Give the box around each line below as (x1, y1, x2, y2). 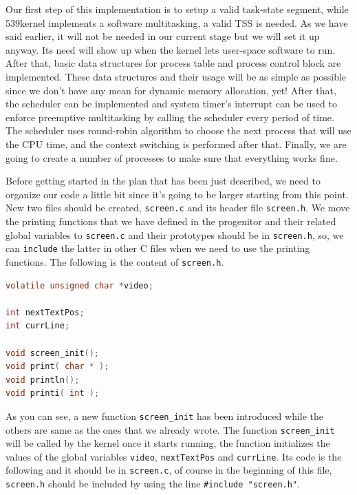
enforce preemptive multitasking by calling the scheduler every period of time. (6, 109, 334, 124)
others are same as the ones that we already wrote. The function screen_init (6, 422, 335, 436)
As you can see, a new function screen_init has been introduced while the (6, 408, 324, 423)
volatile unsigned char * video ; (6, 280, 153, 291)
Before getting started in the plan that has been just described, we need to (6, 173, 321, 188)
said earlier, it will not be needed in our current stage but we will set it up (6, 29, 320, 43)
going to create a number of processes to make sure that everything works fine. (6, 150, 338, 165)
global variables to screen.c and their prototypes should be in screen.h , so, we (6, 227, 344, 242)
